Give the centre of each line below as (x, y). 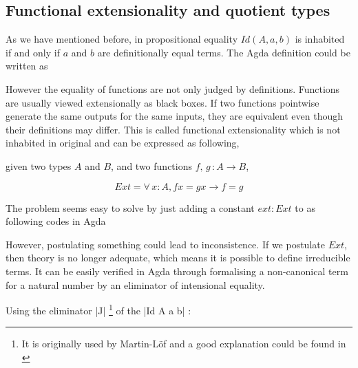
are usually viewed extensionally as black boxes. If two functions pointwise (162, 102)
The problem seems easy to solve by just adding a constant (130, 207)
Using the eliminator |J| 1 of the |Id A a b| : (98, 309)
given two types (39, 165)
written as (27, 66)
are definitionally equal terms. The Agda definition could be (224, 52)
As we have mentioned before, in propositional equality (122, 39)
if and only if (33, 52)
